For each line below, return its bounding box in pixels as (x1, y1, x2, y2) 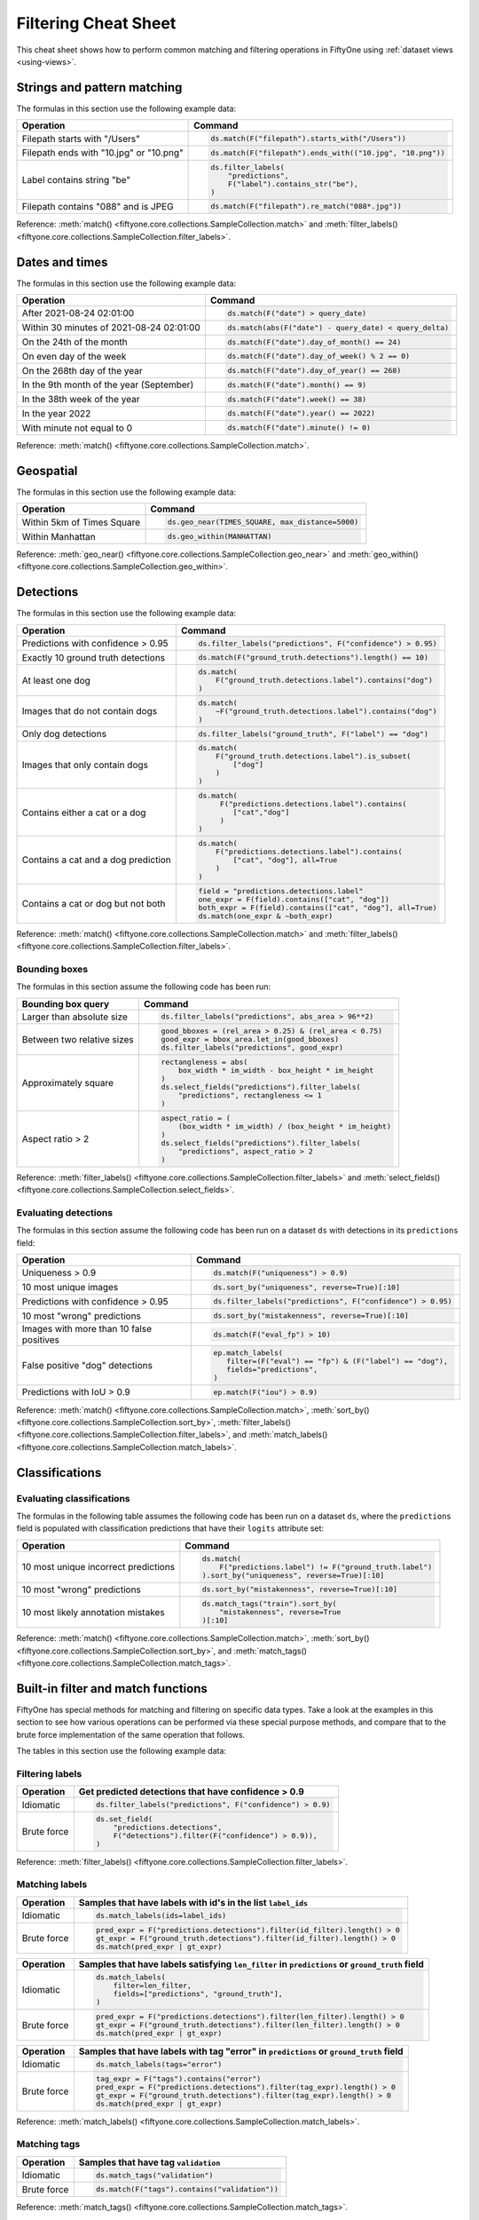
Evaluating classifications (16, 1492, 130, 1504)
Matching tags (16, 2138, 81, 2151)
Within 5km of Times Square (21, 516, 141, 528)
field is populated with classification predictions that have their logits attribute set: (16, 1523, 324, 1534)
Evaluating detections (16, 1206, 114, 1218)
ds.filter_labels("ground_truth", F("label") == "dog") (198, 729, 429, 739)
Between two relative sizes (21, 1033, 135, 1045)
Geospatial (16, 463, 78, 479)
